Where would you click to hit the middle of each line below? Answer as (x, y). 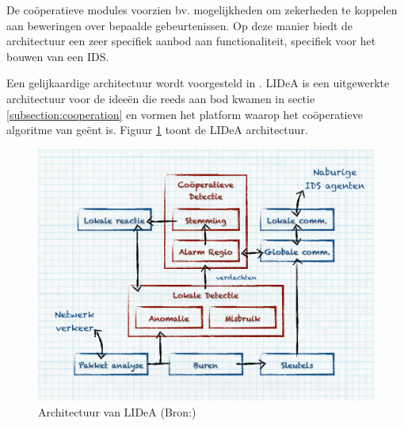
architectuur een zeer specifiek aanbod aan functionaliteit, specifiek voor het (191, 41)
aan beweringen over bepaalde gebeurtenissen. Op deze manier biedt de (180, 25)
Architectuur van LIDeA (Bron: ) (117, 411)
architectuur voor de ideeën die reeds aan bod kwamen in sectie (161, 98)
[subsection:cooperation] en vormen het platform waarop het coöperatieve (185, 114)
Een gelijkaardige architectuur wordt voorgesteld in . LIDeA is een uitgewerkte (198, 83)
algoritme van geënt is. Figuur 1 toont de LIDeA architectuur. (157, 130)
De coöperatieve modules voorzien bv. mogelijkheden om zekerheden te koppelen (202, 10)
